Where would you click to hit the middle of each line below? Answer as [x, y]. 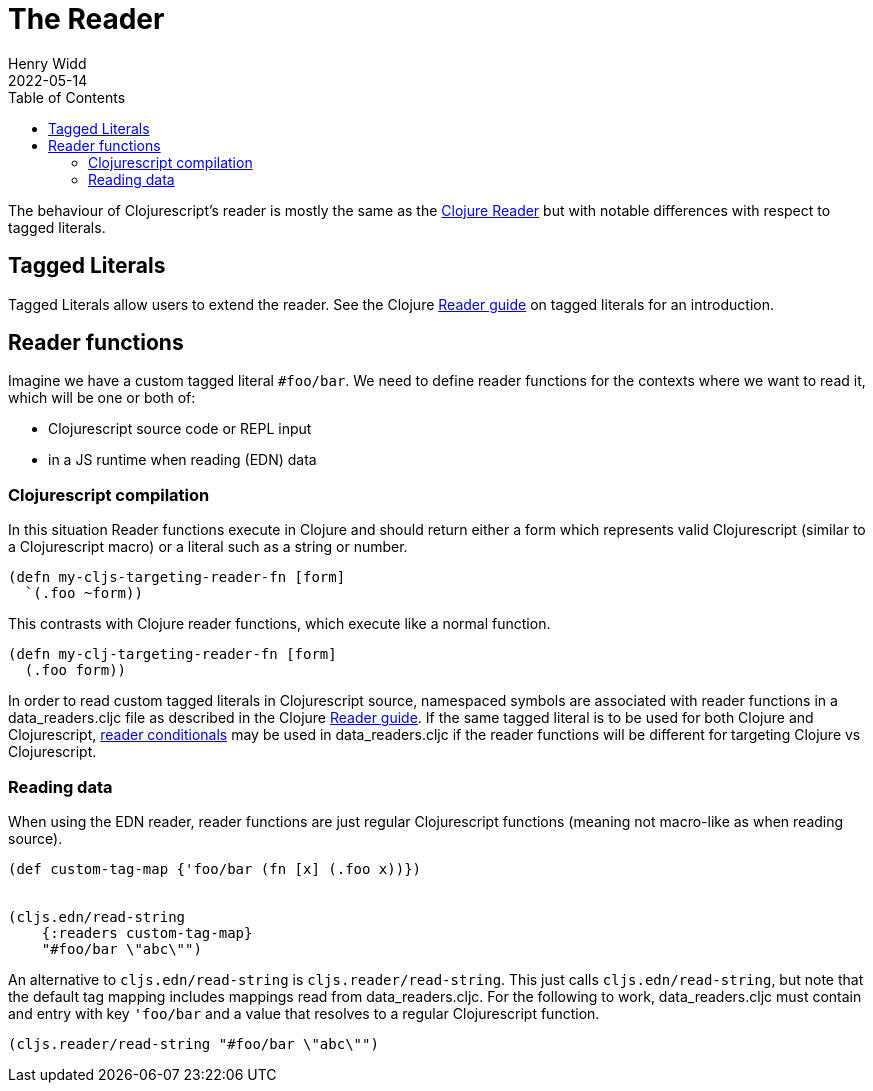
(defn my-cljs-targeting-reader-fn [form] [177, 577]
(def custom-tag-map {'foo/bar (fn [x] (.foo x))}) [215, 868]
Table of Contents [67, 97]
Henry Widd [47, 63]
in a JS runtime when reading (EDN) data [182, 460]
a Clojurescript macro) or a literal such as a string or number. [208, 547]
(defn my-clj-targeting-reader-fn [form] [172, 654]
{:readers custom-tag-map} [147, 932]
